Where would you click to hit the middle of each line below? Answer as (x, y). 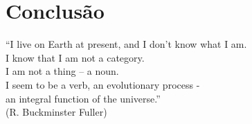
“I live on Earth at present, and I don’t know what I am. (126, 44)
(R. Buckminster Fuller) (56, 112)
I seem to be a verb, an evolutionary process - (103, 84)
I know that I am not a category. (75, 57)
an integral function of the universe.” (83, 98)
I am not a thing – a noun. (62, 71)
